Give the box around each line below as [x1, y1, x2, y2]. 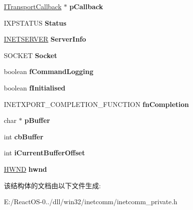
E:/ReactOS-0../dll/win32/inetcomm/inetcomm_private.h [4, 196, 177, 207]
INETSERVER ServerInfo [4, 34, 86, 44]
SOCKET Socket [4, 50, 57, 60]
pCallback [69, 1, 103, 11]
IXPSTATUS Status [4, 17, 66, 28]
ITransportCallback [4, 1, 62, 11]
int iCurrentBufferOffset [4, 148, 85, 158]
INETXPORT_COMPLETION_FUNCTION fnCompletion [4, 99, 189, 109]
